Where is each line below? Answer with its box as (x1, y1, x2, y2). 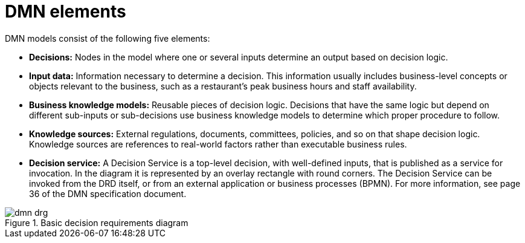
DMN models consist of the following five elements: (5, 33, 210, 44)
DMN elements (5, 1, 126, 22)
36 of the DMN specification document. (29, 188, 187, 199)
